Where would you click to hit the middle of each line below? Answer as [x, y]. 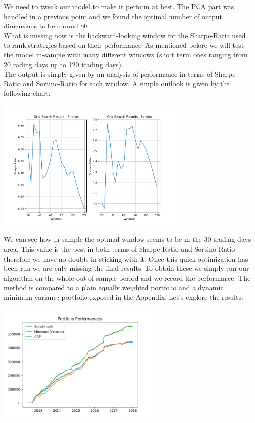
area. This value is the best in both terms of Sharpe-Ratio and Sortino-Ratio [120, 249]
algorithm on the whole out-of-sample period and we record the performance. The [127, 278]
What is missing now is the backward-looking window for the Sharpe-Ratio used [125, 35]
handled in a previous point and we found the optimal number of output [113, 16]
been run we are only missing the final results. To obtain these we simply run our [127, 268]
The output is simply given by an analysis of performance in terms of [108, 74]
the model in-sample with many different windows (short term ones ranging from [126, 54]
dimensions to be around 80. [47, 26]
